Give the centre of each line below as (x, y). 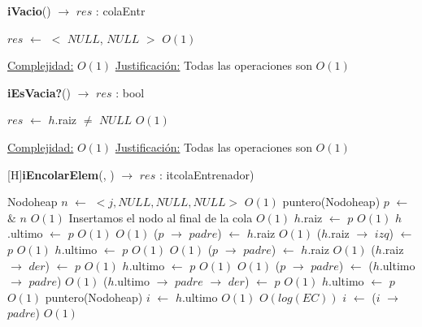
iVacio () (29, 11)
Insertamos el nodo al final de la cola (161, 217)
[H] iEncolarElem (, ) (61, 174)
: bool (130, 92)
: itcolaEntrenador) (207, 174)
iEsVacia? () (39, 92)
